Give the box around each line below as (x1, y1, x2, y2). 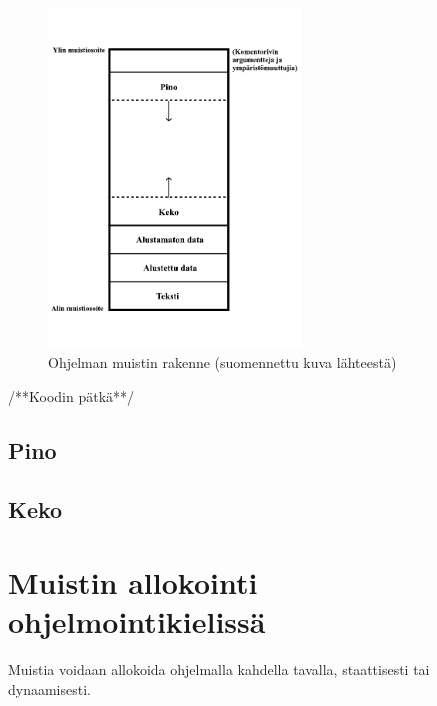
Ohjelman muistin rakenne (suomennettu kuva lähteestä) (48, 352, 397, 373)
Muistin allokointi (8, 562, 258, 603)
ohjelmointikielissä (8, 601, 266, 642)
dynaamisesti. (8, 678, 91, 699)
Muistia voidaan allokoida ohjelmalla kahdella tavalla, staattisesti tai (8, 659, 430, 680)
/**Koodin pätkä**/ (8, 385, 135, 406)
